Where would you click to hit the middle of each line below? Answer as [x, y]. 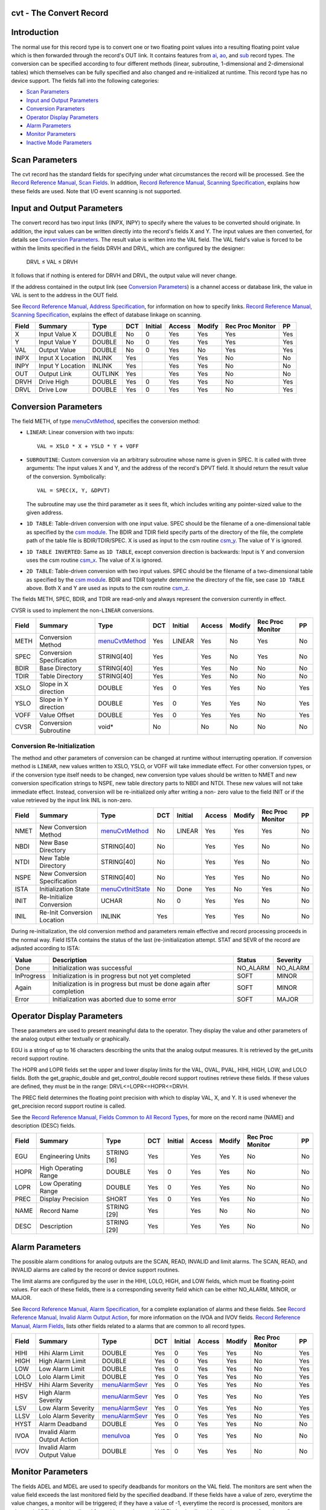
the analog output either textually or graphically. [71, 1039]
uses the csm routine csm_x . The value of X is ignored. [94, 560]
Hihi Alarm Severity [66, 1384]
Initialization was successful [92, 968]
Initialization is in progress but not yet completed [121, 975]
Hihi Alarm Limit [61, 1353]
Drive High [53, 382]
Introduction [35, 32]
